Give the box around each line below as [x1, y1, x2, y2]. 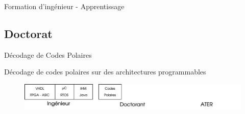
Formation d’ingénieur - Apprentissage [4, 1, 125, 11]
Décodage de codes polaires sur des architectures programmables [4, 66, 206, 77]
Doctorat [4, 25, 53, 41]
